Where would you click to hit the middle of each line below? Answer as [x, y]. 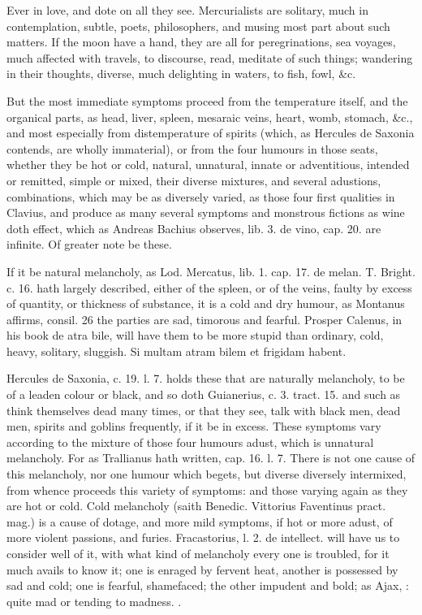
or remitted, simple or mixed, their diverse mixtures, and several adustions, [194, 180]
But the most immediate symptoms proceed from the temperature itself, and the [207, 100]
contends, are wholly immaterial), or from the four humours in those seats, [192, 148]
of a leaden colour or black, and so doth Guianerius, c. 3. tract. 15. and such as [204, 394]
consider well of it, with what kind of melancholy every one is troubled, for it [198, 553]
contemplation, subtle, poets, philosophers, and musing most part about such [198, 26]
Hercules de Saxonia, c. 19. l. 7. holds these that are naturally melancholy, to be [206, 378]
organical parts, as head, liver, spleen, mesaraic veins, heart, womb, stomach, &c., [210, 117]
